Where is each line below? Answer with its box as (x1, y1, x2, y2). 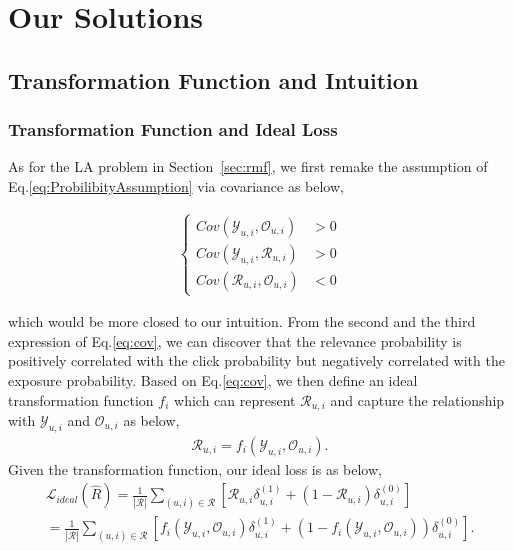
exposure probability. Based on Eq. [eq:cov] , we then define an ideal (8, 369, 418, 390)
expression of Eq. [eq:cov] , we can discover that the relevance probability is (8, 330, 462, 351)
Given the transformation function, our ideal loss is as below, (8, 458, 382, 479)
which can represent (174, 389, 296, 410)
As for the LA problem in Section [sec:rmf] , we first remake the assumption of (8, 156, 488, 177)
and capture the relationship (330, 389, 505, 410)
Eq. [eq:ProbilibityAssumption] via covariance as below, (8, 175, 344, 196)
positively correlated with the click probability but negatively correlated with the (8, 350, 505, 371)
